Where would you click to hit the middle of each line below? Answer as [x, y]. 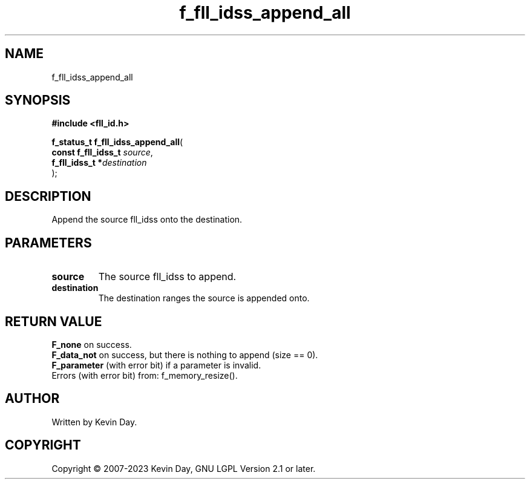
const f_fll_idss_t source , [102, 152]
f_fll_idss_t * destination [99, 163]
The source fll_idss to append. [167, 277]
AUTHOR [32, 399]
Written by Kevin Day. [94, 422]
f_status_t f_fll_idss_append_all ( [117, 142]
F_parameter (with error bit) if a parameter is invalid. [156, 365]
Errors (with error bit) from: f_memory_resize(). [145, 375]
